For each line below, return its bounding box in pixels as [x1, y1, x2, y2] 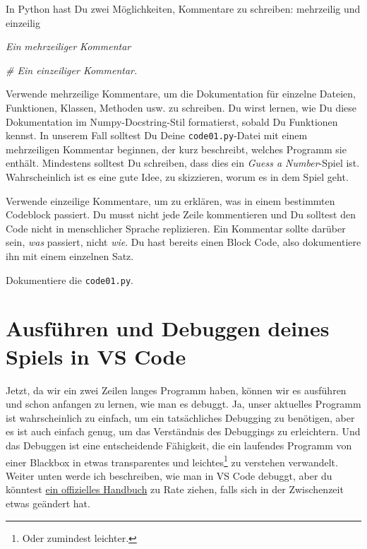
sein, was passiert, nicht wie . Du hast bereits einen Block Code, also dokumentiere [6, 235, 361, 249]
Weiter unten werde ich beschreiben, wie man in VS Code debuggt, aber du [6, 468, 332, 483]
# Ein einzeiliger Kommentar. [6, 62, 138, 77]
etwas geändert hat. [6, 495, 90, 510]
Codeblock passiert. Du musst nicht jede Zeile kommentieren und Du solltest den [6, 207, 356, 222]
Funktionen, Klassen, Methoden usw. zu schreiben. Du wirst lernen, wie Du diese [6, 100, 357, 114]
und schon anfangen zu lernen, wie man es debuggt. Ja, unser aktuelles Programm [6, 396, 361, 411]
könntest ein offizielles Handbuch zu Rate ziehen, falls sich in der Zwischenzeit [6, 482, 344, 497]
